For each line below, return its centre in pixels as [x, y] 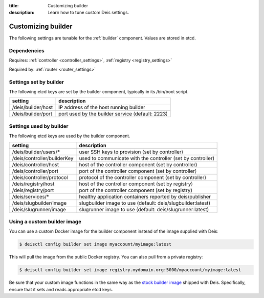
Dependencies [27, 51]
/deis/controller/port [35, 171]
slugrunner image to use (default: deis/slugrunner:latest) [144, 209]
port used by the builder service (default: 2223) [113, 114]
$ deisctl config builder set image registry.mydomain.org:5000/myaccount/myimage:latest [130, 270]
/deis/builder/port [32, 114]
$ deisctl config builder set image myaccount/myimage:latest [95, 244]
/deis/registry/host [33, 184]
